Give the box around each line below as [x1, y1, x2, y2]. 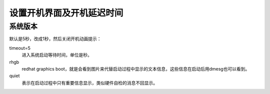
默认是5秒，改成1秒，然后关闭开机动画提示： [9, 36, 101, 42]
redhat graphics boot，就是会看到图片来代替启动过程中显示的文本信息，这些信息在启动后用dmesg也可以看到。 [21, 66, 250, 72]
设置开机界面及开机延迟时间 [9, 7, 123, 18]
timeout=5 [9, 45, 31, 51]
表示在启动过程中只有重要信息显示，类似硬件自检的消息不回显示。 [21, 80, 157, 86]
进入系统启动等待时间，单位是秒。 [21, 52, 92, 58]
